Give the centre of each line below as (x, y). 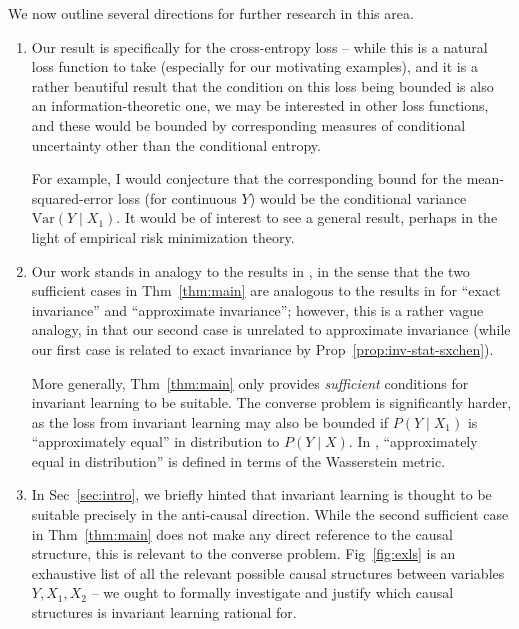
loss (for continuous (177, 197)
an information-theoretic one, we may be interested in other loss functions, (260, 105)
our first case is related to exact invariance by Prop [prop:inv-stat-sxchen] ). (262, 348)
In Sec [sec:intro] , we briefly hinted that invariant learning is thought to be (261, 494)
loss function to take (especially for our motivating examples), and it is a (254, 66)
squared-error (72, 197)
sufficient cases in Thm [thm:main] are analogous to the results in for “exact (266, 290)
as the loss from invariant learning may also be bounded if (210, 421)
